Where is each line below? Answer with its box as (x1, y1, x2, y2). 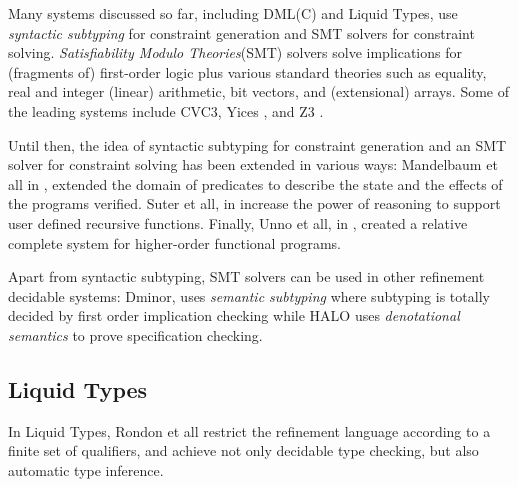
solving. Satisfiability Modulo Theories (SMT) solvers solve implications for (8, 42, 462, 63)
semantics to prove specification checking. (8, 324, 263, 345)
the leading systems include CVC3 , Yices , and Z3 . (8, 100, 324, 121)
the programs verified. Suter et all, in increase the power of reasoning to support (8, 193, 501, 214)
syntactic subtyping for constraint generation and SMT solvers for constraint (8, 22, 475, 43)
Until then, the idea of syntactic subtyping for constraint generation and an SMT (8, 134, 507, 155)
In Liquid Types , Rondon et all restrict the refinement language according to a (8, 420, 491, 441)
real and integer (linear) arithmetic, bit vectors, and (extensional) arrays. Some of (8, 81, 510, 102)
